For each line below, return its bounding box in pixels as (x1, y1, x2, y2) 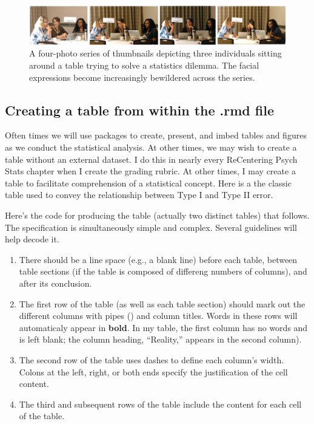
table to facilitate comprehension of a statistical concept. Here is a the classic (5, 176, 292, 189)
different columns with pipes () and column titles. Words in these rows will (19, 309, 298, 322)
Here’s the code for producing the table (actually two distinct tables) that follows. (5, 208, 310, 221)
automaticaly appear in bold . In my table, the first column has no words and (19, 321, 308, 333)
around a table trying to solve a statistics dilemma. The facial (29, 59, 259, 72)
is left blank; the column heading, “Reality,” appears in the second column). (19, 333, 302, 346)
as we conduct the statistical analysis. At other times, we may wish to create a (5, 141, 297, 153)
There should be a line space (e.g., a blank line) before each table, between (19, 253, 298, 265)
